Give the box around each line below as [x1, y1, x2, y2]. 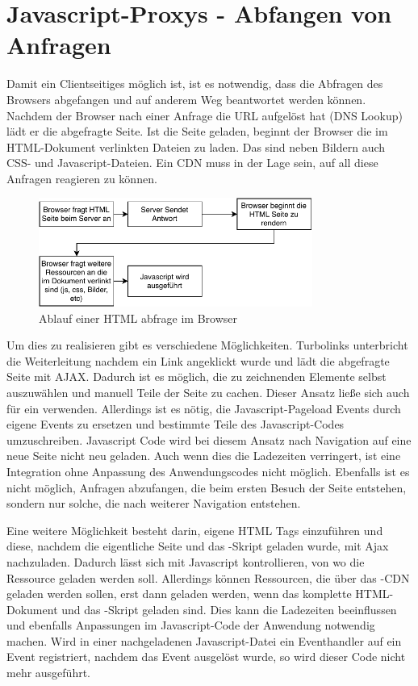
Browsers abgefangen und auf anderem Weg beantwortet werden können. [6, 90, 366, 107]
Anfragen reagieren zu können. [6, 169, 157, 186]
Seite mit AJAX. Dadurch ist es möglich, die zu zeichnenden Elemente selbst [6, 368, 387, 385]
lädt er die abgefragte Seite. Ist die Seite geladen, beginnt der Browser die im [6, 123, 388, 140]
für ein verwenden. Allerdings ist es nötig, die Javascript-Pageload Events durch [6, 399, 401, 416]
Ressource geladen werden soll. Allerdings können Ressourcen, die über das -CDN [6, 569, 410, 586]
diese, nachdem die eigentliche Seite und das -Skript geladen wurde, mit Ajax [6, 538, 389, 554]
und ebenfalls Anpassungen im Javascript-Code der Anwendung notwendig [6, 617, 375, 634]
